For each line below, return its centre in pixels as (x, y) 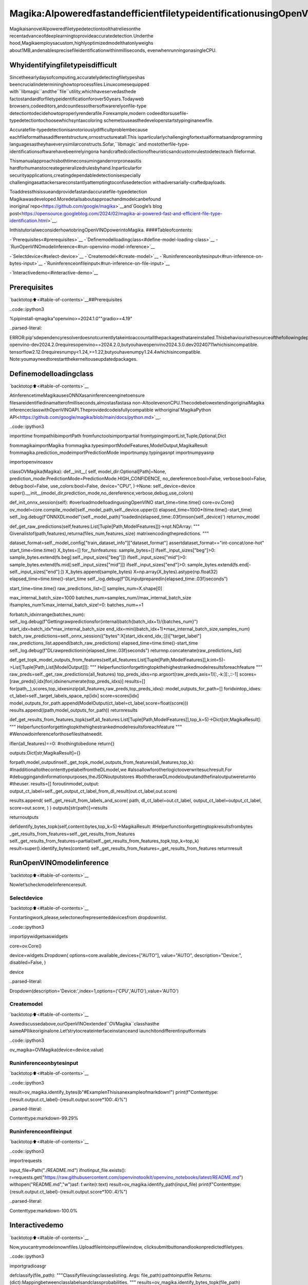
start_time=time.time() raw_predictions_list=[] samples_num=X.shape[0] (86, 588)
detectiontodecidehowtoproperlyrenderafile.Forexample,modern (78, 113)
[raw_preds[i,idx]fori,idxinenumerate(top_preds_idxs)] (66, 682)
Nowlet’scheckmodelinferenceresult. (48, 885)
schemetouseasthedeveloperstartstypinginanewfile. (158, 120)
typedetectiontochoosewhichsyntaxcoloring (56, 120)
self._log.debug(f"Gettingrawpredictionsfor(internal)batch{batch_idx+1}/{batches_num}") (104, 621)
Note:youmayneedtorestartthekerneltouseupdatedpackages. (74, 359)
